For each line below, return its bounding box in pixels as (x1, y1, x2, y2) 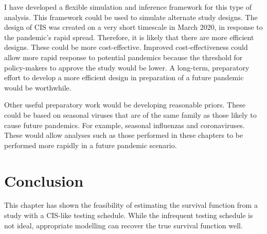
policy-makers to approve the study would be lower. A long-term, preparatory (4, 62, 250, 73)
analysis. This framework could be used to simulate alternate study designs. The (4, 11, 258, 22)
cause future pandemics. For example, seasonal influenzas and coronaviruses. (4, 119, 245, 130)
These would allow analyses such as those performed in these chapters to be (4, 130, 243, 140)
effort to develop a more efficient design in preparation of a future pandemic (4, 72, 244, 83)
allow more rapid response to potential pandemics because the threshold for (4, 51, 243, 62)
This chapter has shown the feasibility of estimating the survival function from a (4, 200, 258, 210)
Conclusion (4, 170, 84, 191)
